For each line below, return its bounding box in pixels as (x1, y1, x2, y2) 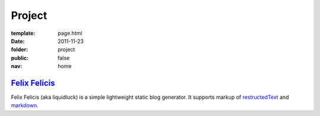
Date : (11, 37, 25, 44)
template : (11, 30, 36, 37)
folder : (11, 46, 28, 53)
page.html (57, 30, 82, 37)
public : (11, 54, 29, 62)
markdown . (11, 102, 39, 109)
